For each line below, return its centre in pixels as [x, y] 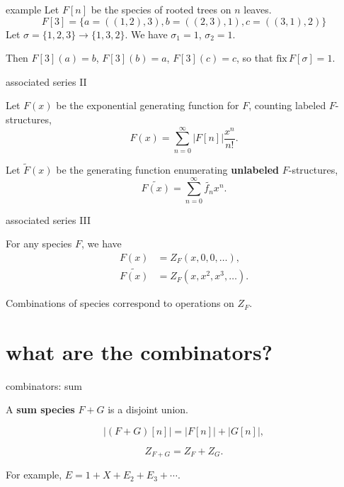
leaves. [258, 9]
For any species [39, 243]
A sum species [40, 409]
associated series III [48, 219]
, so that [255, 58]
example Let [33, 9]
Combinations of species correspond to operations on [120, 303]
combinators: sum [44, 385]
